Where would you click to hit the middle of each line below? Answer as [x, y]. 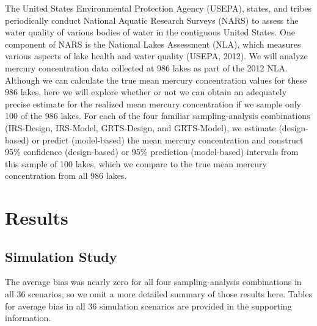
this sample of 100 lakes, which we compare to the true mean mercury [136, 163]
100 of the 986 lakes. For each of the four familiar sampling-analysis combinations [158, 116]
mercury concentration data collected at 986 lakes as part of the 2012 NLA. [146, 67]
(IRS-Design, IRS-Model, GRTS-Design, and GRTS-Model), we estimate [140, 127]
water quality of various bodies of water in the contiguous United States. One [150, 32]
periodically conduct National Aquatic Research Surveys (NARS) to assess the [152, 20]
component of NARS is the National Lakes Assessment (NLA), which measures [153, 44]
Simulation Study [61, 256]
